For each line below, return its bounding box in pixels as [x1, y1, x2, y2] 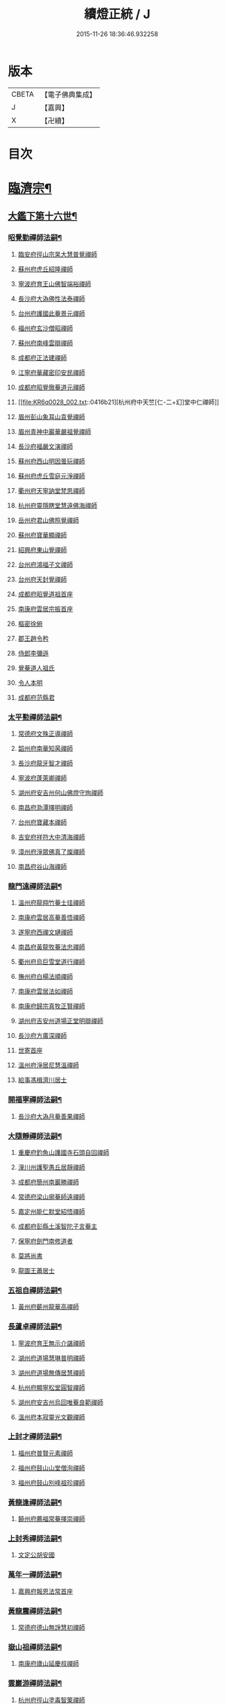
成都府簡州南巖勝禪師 [17, 1178, 79, 1186]
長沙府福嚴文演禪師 [17, 442, 73, 451]
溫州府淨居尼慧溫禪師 [17, 1061, 79, 1069]
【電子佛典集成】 [40, 90, 96, 99]
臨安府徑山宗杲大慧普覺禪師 [17, 250, 98, 258]
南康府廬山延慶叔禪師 [17, 1660, 79, 1668]
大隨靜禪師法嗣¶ [8, 1131, 62, 1141]
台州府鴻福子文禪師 [17, 560, 73, 569]
